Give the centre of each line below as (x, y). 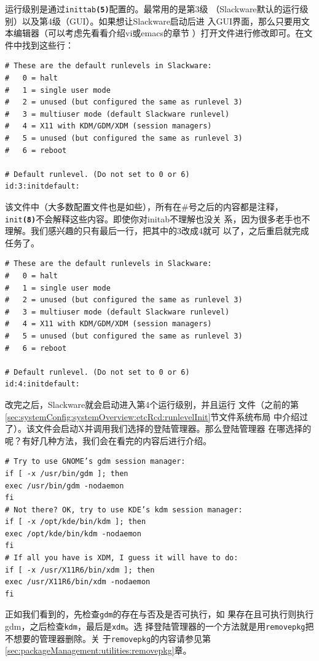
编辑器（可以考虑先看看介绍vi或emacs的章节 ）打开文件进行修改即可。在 (159, 33)
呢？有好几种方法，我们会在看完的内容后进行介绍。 (108, 440)
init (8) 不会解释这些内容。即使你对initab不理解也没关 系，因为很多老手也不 (158, 218)
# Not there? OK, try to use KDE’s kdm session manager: (124, 510)
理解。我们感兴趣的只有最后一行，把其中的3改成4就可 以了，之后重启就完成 (157, 231)
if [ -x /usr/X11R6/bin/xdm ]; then (80, 570)
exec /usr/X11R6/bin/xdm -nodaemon (78, 582)
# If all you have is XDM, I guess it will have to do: (122, 558)
